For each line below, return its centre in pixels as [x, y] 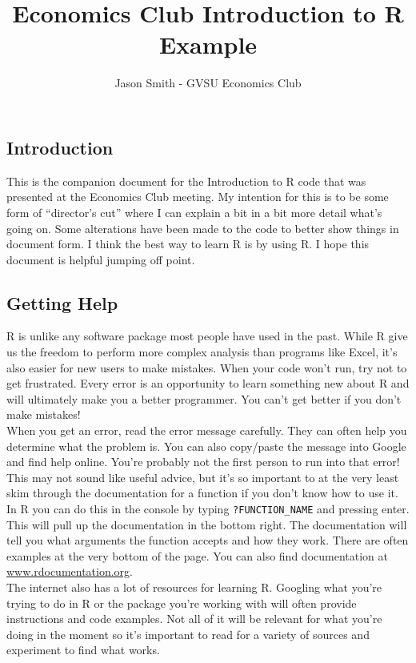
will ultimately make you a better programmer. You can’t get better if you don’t [204, 398]
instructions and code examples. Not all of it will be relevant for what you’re [194, 619]
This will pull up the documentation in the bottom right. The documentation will [207, 524]
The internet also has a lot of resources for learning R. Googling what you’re [194, 587]
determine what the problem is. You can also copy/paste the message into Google [206, 446]
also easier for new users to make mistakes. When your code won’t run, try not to [207, 367]
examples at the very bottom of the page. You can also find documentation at [197, 555]
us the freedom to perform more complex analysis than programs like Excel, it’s [202, 352]
